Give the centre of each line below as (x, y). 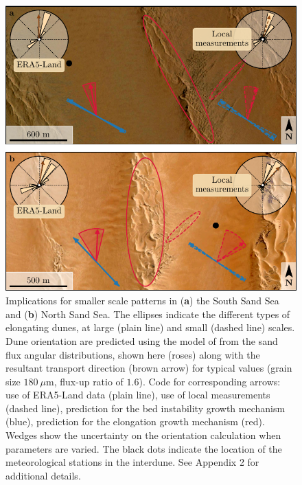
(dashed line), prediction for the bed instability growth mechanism (146, 408)
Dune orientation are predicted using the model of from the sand (142, 340)
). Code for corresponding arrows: (210, 381)
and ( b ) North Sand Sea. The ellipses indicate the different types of (148, 314)
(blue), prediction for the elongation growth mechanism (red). (135, 421)
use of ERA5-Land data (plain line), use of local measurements (138, 395)
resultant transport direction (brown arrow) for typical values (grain (149, 368)
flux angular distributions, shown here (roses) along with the (133, 354)
